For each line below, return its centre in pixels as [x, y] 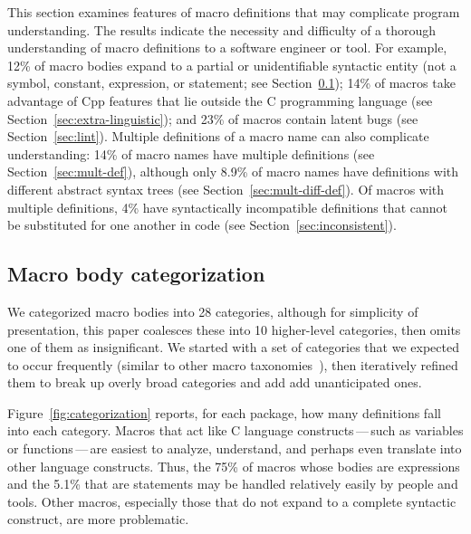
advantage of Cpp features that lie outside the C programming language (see [220, 100]
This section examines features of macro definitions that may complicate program [234, 12]
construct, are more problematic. [98, 519]
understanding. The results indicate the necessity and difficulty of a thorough [222, 29]
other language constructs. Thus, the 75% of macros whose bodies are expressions [234, 466]
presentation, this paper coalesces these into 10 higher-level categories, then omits [234, 329]
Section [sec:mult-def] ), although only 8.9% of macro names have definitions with [233, 172]
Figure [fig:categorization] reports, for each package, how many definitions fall [224, 412]
